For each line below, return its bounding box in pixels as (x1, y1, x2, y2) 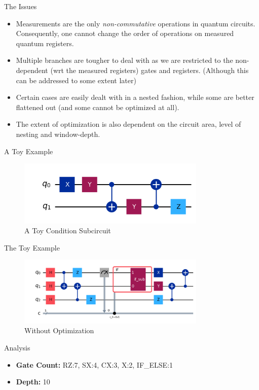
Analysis (4, 342, 30, 352)
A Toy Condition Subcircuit (24, 225, 111, 236)
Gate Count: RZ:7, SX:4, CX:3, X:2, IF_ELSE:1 (16, 359, 173, 370)
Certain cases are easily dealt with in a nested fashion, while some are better (16, 92, 254, 102)
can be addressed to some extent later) (16, 75, 136, 85)
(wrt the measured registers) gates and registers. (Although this (50, 64, 249, 75)
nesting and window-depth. (16, 128, 100, 139)
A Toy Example (4, 146, 53, 156)
